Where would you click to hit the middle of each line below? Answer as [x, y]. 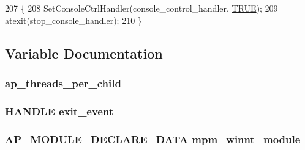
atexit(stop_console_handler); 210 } [73, 20]
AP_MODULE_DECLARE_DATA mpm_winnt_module [153, 139]
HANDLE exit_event [59, 111]
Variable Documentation [84, 53]
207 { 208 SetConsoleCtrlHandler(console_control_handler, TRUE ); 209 [141, 8]
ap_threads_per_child [63, 83]
